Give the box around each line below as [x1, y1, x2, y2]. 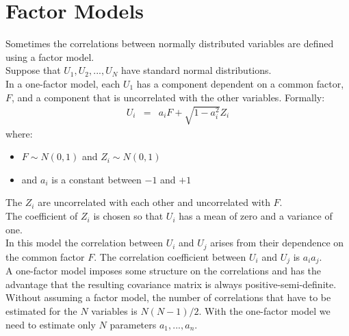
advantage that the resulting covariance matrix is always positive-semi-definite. [5, 276, 337, 291]
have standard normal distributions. [121, 63, 272, 77]
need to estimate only [5, 317, 96, 331]
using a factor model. [5, 49, 94, 64]
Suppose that [5, 63, 61, 77]
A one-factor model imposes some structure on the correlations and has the [5, 263, 322, 278]
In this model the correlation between [5, 235, 163, 250]
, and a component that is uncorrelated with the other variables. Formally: [12, 90, 325, 104]
